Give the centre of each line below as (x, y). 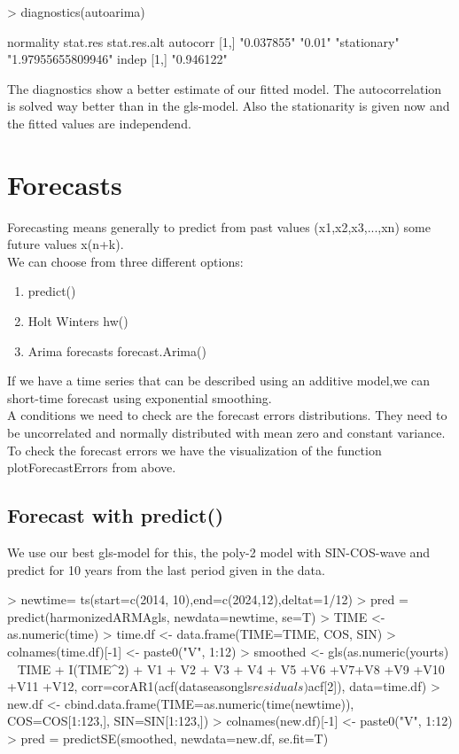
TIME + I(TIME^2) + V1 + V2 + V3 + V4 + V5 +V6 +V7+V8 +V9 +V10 (231, 668)
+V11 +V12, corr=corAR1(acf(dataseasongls (130, 686)
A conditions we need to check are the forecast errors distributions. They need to (227, 415)
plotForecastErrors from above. (92, 467)
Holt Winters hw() (78, 321)
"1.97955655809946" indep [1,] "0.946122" (117, 59)
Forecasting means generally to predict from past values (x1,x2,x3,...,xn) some (219, 226)
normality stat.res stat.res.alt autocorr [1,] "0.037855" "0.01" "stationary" (203, 41)
